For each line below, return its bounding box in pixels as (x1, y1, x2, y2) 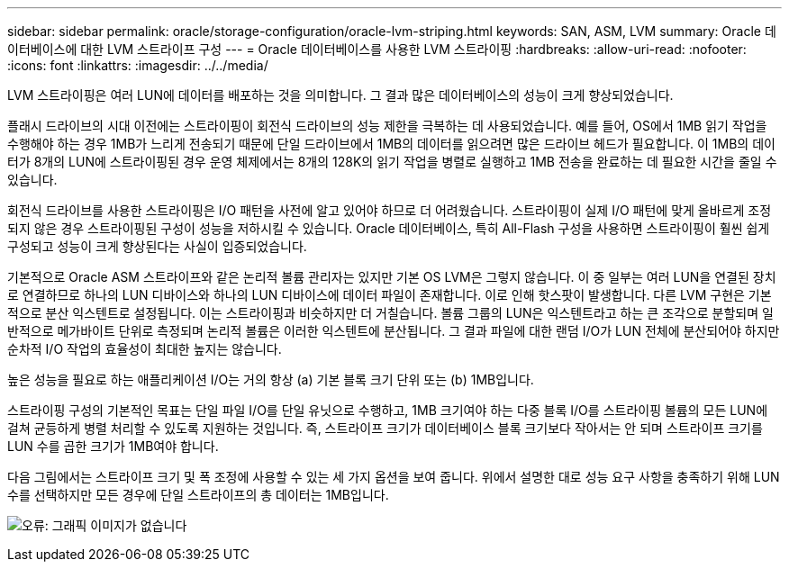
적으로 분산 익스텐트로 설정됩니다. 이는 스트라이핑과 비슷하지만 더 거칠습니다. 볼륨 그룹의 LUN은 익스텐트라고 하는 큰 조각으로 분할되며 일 (7, 305, 774, 321)
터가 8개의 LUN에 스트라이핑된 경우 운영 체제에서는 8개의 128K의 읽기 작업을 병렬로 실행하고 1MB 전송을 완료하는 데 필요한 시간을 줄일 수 (7, 154, 777, 169)
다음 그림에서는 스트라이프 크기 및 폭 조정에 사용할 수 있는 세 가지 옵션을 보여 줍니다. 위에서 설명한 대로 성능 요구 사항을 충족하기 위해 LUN (7, 469, 780, 484)
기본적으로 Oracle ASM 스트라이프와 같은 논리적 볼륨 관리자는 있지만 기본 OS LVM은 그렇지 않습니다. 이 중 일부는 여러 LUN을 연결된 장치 (7, 269, 776, 284)
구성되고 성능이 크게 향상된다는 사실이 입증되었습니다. (7, 239, 307, 254)
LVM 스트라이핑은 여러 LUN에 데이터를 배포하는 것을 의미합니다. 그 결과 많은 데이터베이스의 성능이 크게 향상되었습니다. (7, 87, 674, 103)
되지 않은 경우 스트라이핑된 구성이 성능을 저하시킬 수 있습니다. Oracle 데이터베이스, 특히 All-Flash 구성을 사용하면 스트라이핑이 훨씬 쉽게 (7, 221, 770, 236)
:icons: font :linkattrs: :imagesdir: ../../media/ (7, 58, 268, 73)
